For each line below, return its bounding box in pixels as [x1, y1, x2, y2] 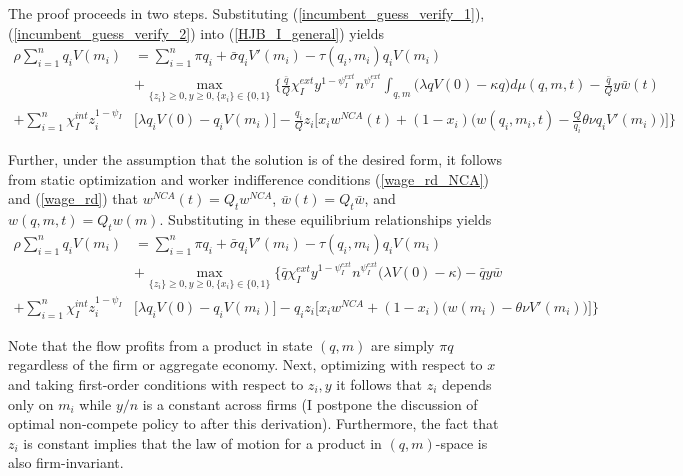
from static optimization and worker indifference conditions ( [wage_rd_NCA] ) [8, 168, 490, 189]
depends [441, 373, 492, 394]
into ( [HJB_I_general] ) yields [200, 22, 385, 43]
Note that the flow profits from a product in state [8, 334, 313, 355]
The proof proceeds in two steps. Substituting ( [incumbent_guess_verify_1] [8, 3, 475, 23]
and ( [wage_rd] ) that [8, 188, 138, 209]
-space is [435, 432, 488, 453]
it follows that [336, 373, 422, 394]
